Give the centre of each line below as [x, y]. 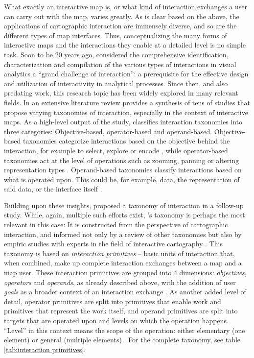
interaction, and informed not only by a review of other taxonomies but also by [123, 234]
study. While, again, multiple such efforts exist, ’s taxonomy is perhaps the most [125, 215]
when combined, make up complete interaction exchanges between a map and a [123, 263]
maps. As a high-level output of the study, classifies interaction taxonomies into [123, 122]
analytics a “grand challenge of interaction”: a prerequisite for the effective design [126, 74]
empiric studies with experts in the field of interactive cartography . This [113, 244]
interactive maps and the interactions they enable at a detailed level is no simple [125, 45]
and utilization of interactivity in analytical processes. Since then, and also [116, 83]
